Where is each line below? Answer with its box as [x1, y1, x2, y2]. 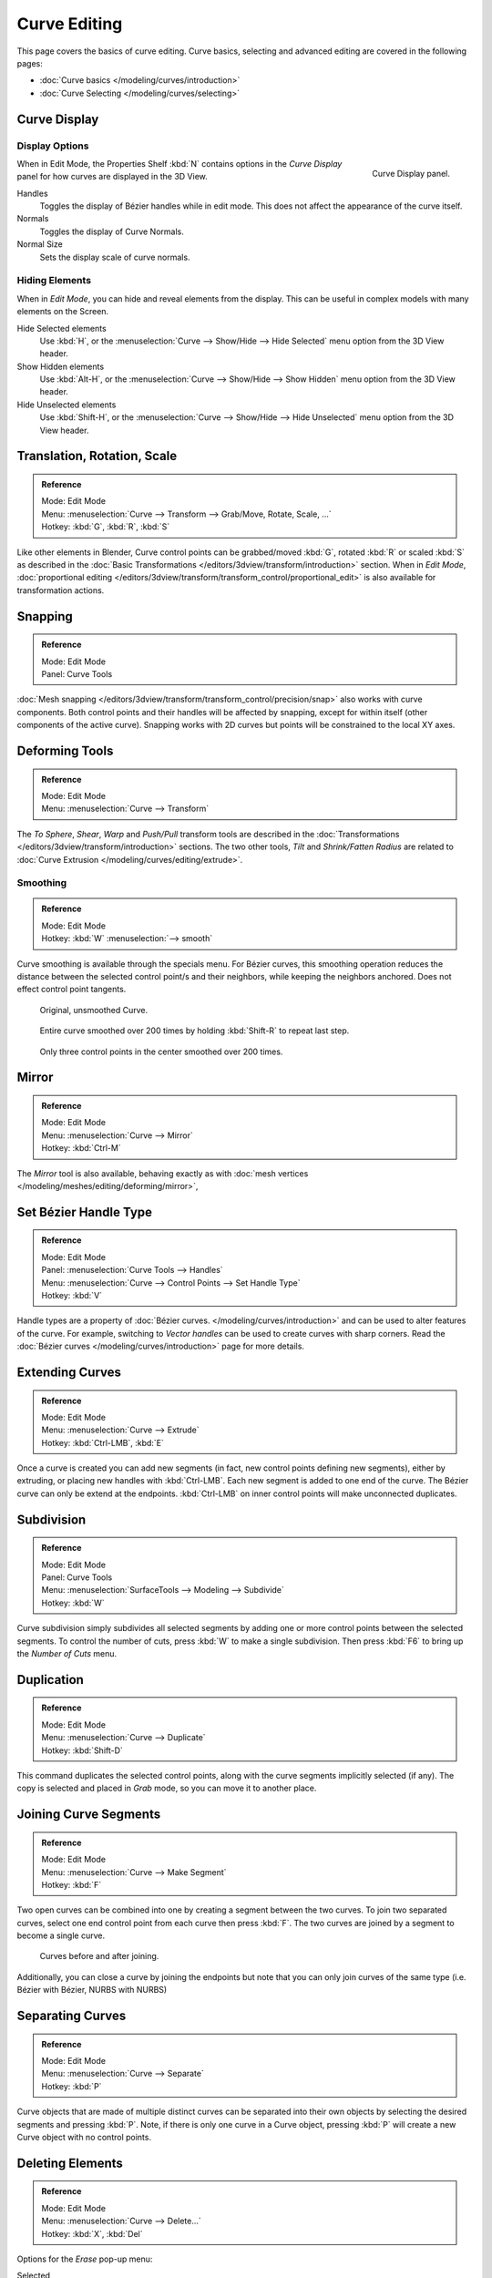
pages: [16, 57, 43, 68]
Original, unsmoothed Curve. [39, 1004, 149, 1015]
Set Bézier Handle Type [16, 1204, 153, 1220]
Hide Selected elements [16, 323, 107, 333]
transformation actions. [16, 584, 105, 596]
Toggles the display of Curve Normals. [39, 226, 184, 237]
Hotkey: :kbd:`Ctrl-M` [41, 1143, 122, 1154]
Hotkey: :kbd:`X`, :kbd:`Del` [41, 2228, 143, 2239]
